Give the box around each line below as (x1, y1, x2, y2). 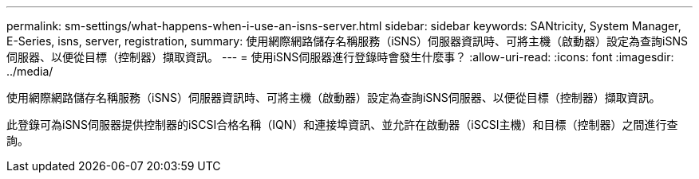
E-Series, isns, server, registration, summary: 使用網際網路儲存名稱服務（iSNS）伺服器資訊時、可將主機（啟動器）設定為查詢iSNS (6, 34, 688, 48)
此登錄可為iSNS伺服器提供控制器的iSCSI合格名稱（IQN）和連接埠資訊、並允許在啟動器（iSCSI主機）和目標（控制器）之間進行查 (6, 118, 678, 131)
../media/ (6, 64, 53, 78)
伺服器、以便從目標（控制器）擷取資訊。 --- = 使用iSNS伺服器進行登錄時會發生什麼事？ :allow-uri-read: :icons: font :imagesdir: (6, 50, 674, 64)
